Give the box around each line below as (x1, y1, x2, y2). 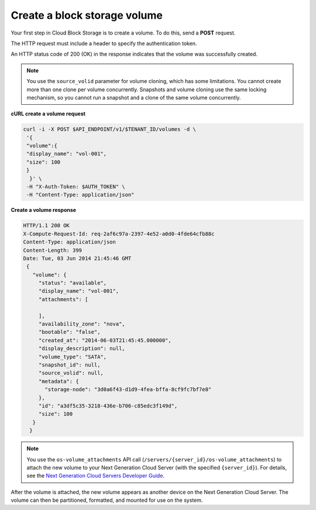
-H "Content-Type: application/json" (26, 191, 135, 198)
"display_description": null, (38, 345, 125, 352)
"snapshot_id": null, (38, 362, 101, 368)
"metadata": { (38, 378, 79, 385)
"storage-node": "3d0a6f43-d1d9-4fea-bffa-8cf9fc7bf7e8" (44, 386, 212, 393)
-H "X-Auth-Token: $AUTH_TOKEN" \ (26, 183, 125, 190)
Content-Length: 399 (23, 247, 82, 254)
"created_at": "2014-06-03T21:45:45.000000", (38, 337, 172, 344)
